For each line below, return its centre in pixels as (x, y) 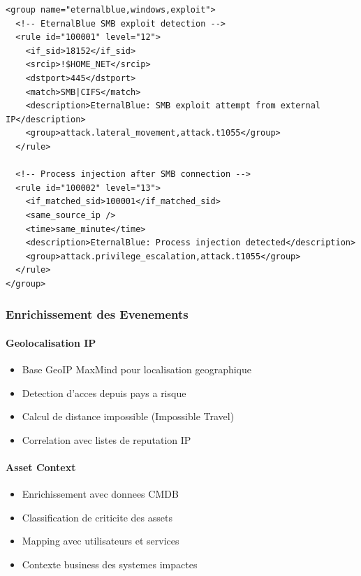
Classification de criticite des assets (97, 517)
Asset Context (41, 467)
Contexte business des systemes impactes (110, 564)
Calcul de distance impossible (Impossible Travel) (128, 416)
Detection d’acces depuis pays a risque (104, 393)
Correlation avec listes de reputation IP (106, 439)
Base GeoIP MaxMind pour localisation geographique (137, 369)
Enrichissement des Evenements (97, 314)
